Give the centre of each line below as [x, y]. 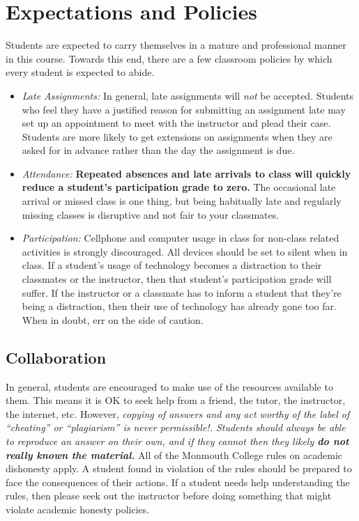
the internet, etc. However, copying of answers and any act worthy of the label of [178, 413]
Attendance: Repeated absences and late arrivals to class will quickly [186, 173]
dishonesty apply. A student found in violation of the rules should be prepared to [179, 468]
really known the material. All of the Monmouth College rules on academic [174, 454]
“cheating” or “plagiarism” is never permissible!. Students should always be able [176, 427]
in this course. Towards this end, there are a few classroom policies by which [169, 58]
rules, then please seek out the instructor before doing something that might [169, 496]
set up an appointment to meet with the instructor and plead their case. [176, 123]
